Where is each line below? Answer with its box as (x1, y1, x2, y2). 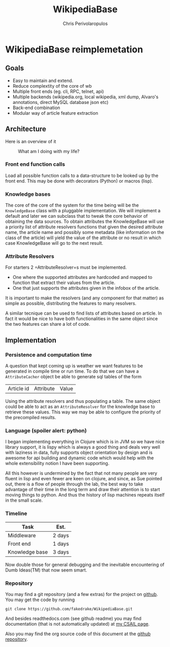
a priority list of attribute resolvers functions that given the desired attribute (5, 224, 163, 230)
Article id (8, 385, 29, 392)
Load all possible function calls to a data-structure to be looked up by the (5, 172, 159, 178)
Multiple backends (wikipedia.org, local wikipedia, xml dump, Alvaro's (12, 93, 159, 100)
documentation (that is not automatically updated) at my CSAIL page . (5, 621, 150, 627)
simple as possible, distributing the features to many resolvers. (5, 300, 137, 306)
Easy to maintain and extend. (12, 77, 74, 84)
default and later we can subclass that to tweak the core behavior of (5, 213, 148, 219)
